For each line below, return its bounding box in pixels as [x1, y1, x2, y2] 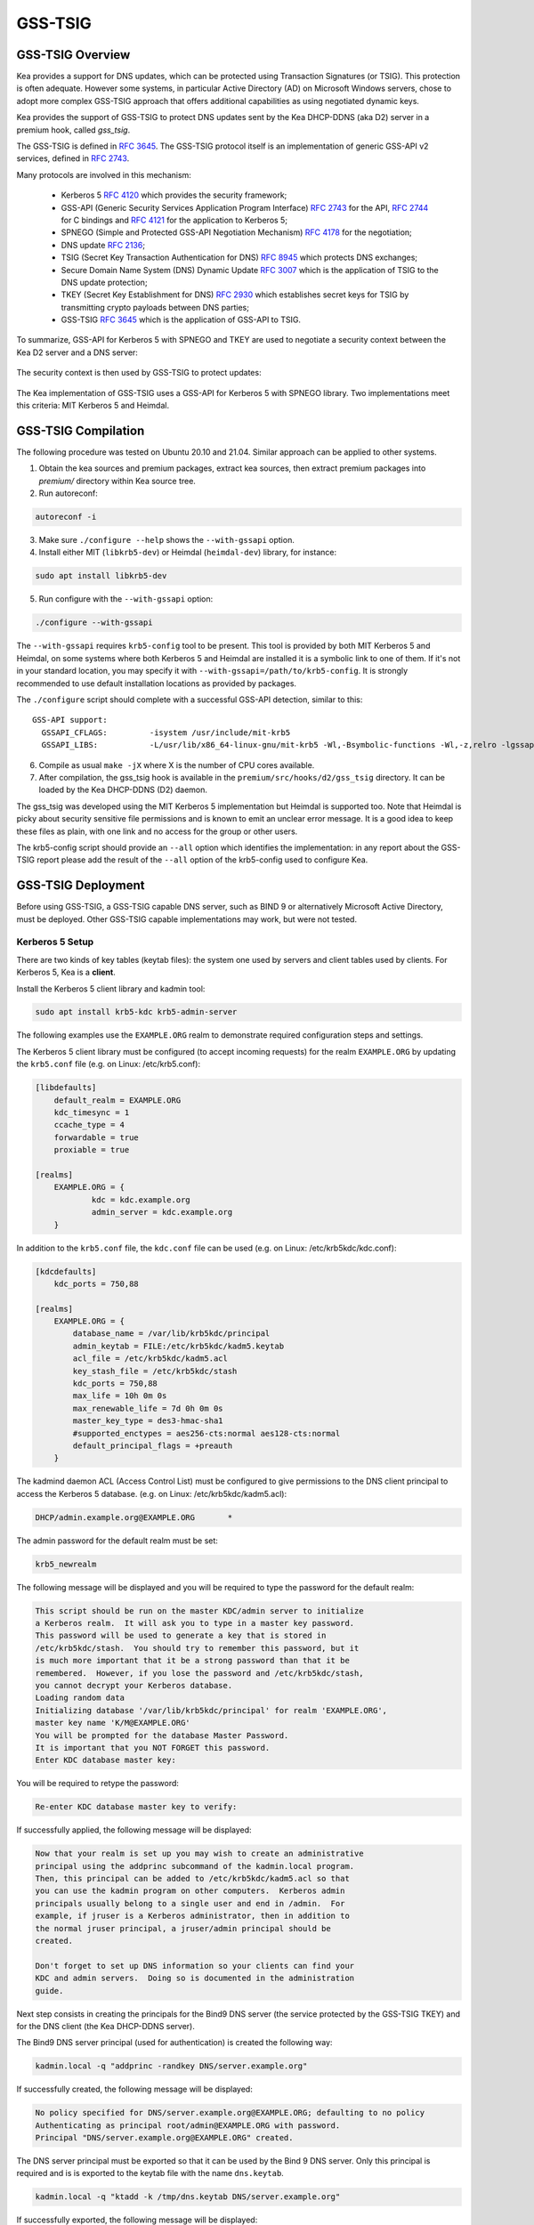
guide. [35, 1986, 64, 1995]
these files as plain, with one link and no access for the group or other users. [16, 826, 298, 837]
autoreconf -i [35, 512, 97, 522]
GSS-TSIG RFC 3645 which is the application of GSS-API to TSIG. [61, 314, 302, 325]
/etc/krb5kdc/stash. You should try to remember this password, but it [35, 1643, 360, 1653]
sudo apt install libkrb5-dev [35, 570, 167, 581]
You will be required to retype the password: [16, 1778, 180, 1789]
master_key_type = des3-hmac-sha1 [72, 1416, 223, 1426]
